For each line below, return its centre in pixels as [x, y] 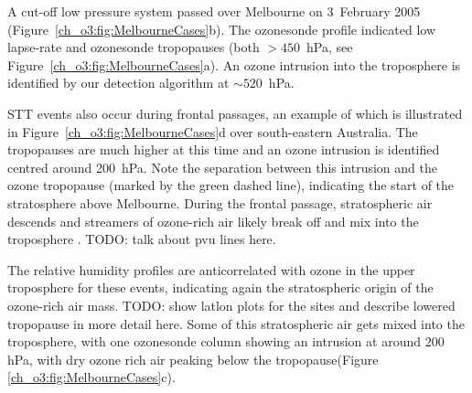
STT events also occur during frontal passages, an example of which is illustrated [235, 113]
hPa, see [330, 47]
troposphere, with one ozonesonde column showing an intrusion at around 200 [226, 341]
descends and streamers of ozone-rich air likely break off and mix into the [213, 221]
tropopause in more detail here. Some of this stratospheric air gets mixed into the [236, 323]
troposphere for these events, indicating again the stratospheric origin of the [220, 287]
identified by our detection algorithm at [118, 83]
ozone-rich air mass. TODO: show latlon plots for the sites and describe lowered [231, 305]
